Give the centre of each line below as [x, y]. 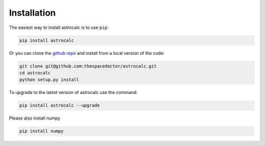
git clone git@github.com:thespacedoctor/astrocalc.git [88, 66]
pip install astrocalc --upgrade [60, 106]
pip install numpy [41, 131]
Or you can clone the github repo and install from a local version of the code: [87, 53]
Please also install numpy [35, 118]
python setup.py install [49, 80]
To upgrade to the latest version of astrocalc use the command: [73, 93]
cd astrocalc [35, 73]
